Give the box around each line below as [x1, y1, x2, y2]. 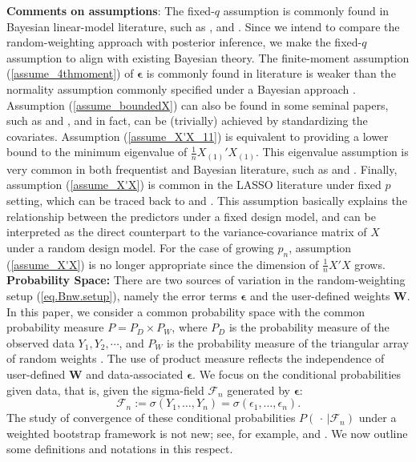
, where [172, 319, 208, 335]
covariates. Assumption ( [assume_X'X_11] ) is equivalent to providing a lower [6, 127, 389, 144]
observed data [6, 334, 75, 351]
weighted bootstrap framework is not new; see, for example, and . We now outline [6, 424, 408, 441]
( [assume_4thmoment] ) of [6, 65, 134, 82]
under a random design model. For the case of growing [6, 239, 274, 255]
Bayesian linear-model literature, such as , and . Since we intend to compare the [6, 18, 400, 34]
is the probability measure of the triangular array [167, 334, 409, 351]
